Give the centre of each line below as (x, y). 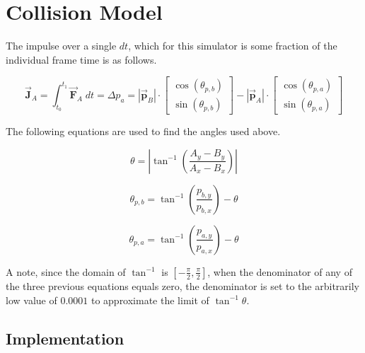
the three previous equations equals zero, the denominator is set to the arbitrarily (182, 285)
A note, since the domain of (66, 271)
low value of (31, 300)
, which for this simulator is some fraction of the (233, 46)
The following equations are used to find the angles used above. (143, 131)
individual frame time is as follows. (81, 59)
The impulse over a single (61, 46)
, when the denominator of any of (280, 271)
